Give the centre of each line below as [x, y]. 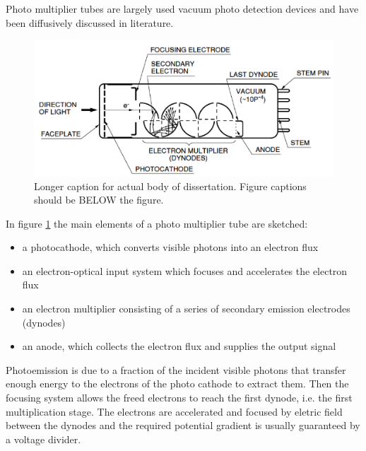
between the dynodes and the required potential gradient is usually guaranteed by [183, 425]
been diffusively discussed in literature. [90, 22]
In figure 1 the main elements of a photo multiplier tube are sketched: [157, 223]
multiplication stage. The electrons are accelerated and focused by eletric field [174, 411]
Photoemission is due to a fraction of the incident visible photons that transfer [176, 369]
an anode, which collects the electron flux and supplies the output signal [179, 346]
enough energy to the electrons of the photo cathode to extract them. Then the [177, 383]
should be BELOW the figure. [99, 200]
